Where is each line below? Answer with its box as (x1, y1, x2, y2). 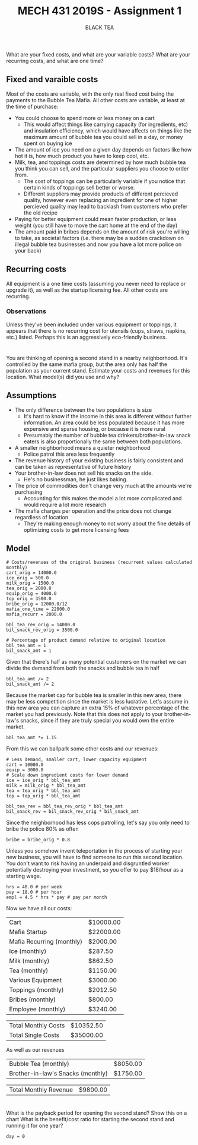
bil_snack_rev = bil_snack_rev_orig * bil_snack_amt (6, 808, 139, 815)
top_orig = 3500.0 (6, 595, 52, 601)
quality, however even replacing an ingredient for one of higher (23, 196, 178, 203)
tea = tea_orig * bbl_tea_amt (6, 787, 81, 794)
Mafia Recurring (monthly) (9, 937, 83, 945)
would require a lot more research (23, 501, 107, 508)
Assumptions (6, 390, 57, 400)
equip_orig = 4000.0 (6, 590, 58, 597)
